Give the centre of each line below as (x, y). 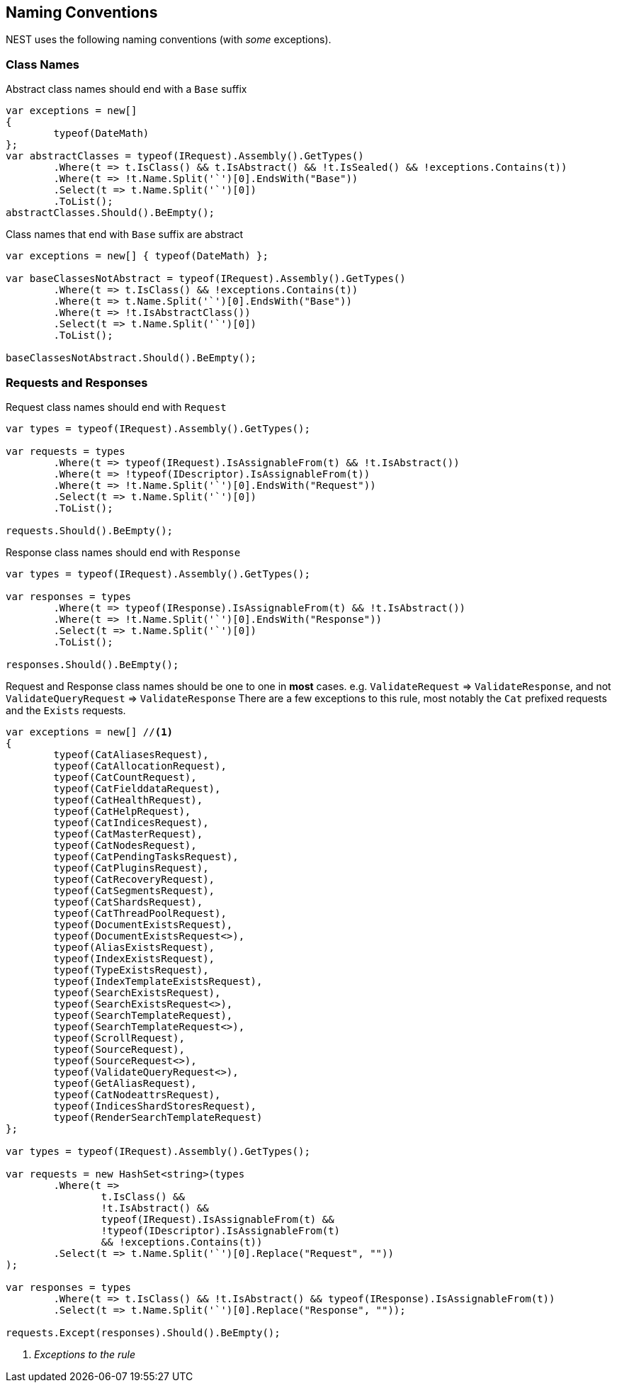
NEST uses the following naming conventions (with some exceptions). (169, 40)
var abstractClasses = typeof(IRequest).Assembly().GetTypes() (185, 156)
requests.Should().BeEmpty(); (90, 530)
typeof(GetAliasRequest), (125, 1083)
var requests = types (66, 451)
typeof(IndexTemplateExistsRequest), (158, 981)
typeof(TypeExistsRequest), (131, 970)
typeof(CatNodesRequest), (125, 845)
